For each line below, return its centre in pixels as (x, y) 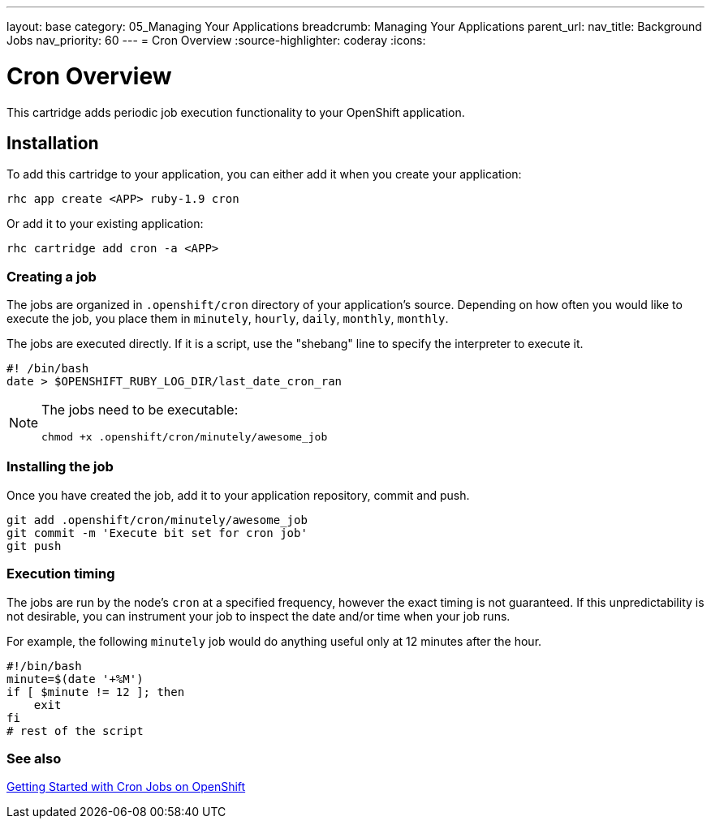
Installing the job (60, 467)
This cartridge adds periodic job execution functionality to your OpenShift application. (236, 112)
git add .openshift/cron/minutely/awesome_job (157, 520)
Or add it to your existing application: (105, 224)
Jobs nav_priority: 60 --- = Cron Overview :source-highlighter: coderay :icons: (216, 40)
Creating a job (52, 276)
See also (34, 758)
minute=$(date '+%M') (75, 679)
